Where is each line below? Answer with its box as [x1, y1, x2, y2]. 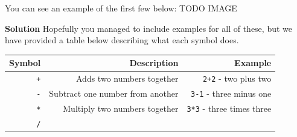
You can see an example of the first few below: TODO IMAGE [5, 2, 237, 14]
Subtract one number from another [49, 87, 179, 100]
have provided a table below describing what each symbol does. [5, 34, 239, 46]
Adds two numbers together [76, 72, 179, 85]
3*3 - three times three [187, 102, 272, 114]
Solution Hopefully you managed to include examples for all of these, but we [5, 22, 292, 34]
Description [129, 56, 179, 69]
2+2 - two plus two [202, 72, 272, 85]
